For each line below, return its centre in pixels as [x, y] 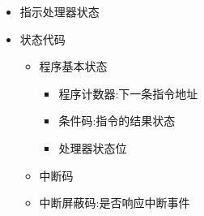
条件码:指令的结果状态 [117, 121]
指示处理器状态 [59, 11]
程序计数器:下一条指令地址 [128, 93]
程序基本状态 [73, 66]
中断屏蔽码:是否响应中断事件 [115, 203]
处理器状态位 [93, 147]
